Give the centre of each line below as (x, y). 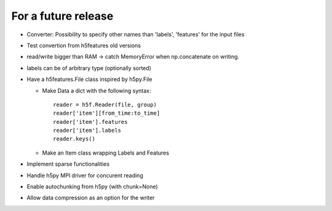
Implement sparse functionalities (68, 164)
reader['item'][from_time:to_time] (107, 113)
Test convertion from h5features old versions (84, 45)
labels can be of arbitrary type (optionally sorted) (89, 68)
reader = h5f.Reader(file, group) (105, 105)
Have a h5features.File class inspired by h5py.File (89, 79)
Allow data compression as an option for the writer (91, 198)
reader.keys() (74, 139)
